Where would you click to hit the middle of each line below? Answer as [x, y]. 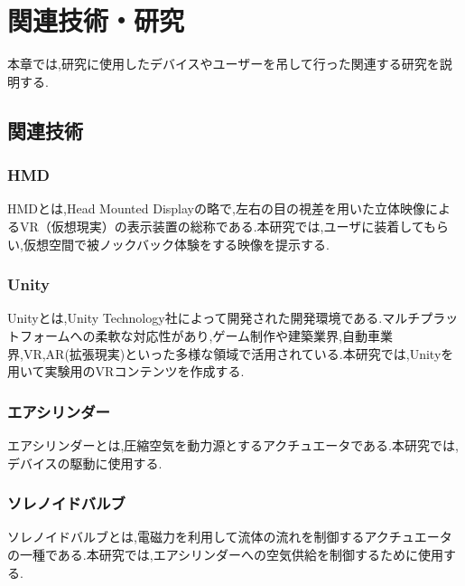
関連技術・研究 [96, 20]
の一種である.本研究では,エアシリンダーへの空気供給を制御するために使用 [226, 554]
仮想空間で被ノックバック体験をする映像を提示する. [176, 244]
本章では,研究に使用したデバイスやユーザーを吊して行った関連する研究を [223, 64]
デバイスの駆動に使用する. [85, 463]
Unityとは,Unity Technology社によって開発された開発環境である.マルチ [214, 318]
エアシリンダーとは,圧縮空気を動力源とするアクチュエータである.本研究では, [233, 444]
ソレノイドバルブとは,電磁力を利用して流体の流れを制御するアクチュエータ [230, 537]
